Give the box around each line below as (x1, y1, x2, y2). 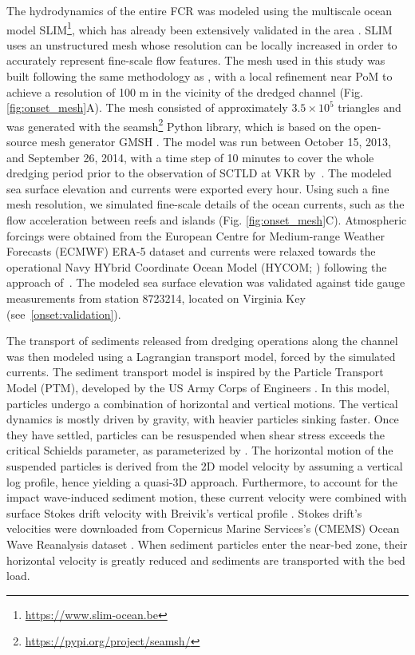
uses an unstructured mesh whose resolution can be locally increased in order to (6, 36, 397, 53)
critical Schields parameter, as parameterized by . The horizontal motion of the (6, 442, 393, 458)
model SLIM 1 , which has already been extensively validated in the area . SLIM (6, 18, 393, 38)
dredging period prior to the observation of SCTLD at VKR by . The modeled (6, 165, 392, 181)
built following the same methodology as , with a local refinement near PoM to (6, 68, 393, 85)
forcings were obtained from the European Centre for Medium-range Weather (6, 227, 385, 244)
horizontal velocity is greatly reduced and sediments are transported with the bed (6, 551, 405, 568)
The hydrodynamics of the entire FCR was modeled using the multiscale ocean (6, 2, 392, 18)
